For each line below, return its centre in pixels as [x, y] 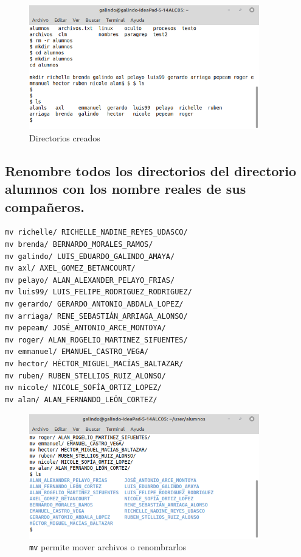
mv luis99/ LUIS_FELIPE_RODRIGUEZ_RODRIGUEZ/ [99, 292]
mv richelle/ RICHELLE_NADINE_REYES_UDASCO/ [96, 232]
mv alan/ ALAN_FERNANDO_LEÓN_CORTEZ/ [81, 399]
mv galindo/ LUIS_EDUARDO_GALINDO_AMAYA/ [90, 256]
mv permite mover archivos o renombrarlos [108, 547]
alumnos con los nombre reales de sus [126, 189]
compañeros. [45, 206]
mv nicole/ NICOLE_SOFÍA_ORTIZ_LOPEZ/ [83, 388]
